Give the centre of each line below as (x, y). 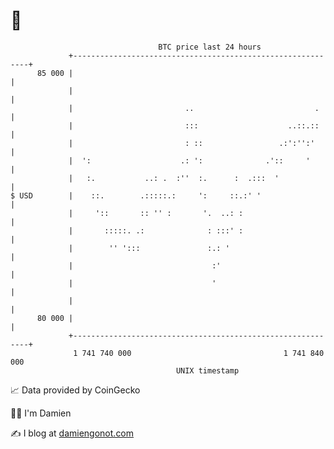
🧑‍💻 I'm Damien (41, 413)
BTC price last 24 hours (210, 47)
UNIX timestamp (207, 370)
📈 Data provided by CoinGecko (75, 390)
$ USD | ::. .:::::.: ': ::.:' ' (136, 195)
